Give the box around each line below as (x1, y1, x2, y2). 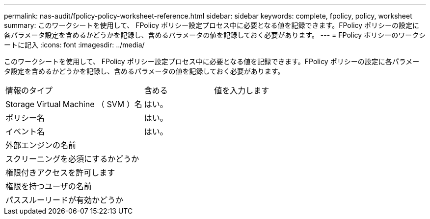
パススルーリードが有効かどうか (5, 195, 124, 205)
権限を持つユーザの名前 (5, 181, 92, 191)
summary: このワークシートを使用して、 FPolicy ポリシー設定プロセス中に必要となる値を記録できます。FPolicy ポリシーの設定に (4, 21, 420, 29)
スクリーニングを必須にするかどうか (5, 154, 139, 164)
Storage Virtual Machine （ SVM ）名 (5, 99, 142, 109)
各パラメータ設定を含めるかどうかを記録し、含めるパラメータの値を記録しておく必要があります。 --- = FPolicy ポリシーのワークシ (4, 31, 426, 39)
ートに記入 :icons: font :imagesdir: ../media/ (4, 41, 145, 49)
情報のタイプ (5, 86, 53, 95)
